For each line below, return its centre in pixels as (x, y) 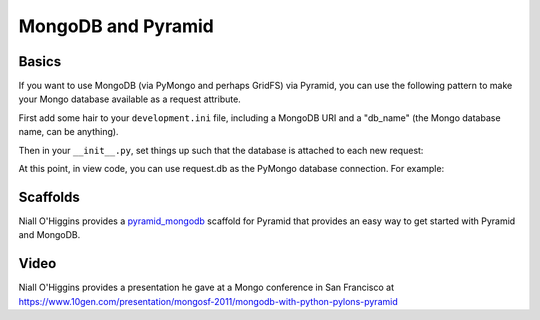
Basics (40, 61)
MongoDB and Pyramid (116, 26)
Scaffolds (49, 196)
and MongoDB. (49, 235)
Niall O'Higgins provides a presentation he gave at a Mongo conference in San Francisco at (206, 287)
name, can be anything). (68, 132)
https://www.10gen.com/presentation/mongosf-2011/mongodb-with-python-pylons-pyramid (208, 301)
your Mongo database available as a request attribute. (130, 99)
